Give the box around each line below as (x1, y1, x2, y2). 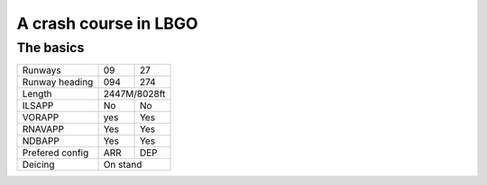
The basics (16, 40, 85, 56)
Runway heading (22, 76, 94, 89)
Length (22, 88, 53, 101)
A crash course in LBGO (16, 13, 198, 33)
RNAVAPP (22, 123, 65, 136)
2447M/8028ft (103, 88, 166, 101)
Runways (22, 64, 62, 76)
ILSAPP (22, 100, 54, 112)
